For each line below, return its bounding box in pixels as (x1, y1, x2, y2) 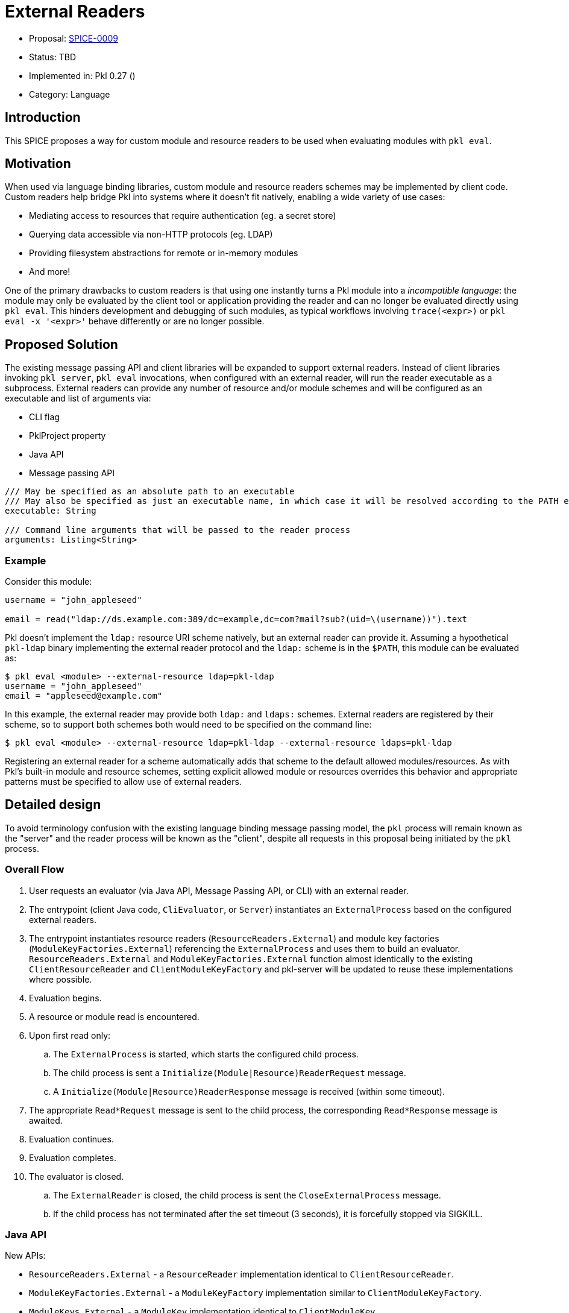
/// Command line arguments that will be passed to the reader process (5, 525, 351, 535)
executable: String (5, 506, 96, 516)
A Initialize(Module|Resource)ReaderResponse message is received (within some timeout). (53, 1086, 445, 1097)
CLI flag (29, 412, 60, 423)
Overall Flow (5, 863, 64, 876)
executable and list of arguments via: (5, 393, 151, 404)
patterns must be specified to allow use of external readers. (5, 776, 242, 787)
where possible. (29, 974, 92, 984)
